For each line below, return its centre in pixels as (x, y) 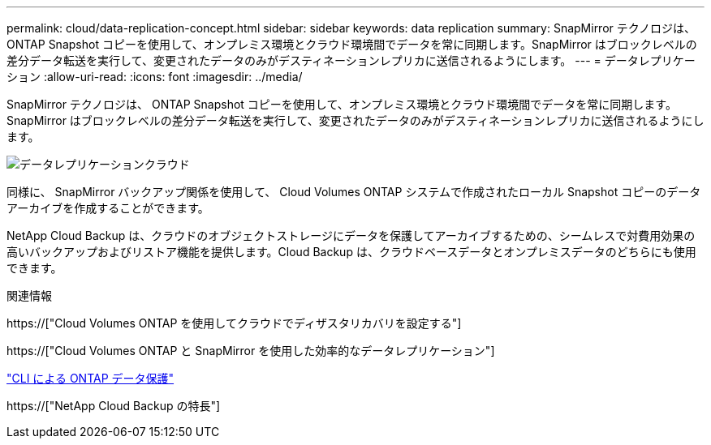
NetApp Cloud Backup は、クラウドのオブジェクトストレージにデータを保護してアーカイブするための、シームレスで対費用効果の (351, 235)
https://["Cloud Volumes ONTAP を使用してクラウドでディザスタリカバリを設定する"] (234, 323)
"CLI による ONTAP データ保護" (90, 378)
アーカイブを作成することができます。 (108, 208)
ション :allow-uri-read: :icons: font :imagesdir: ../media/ (155, 77)
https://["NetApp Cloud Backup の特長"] (114, 406)
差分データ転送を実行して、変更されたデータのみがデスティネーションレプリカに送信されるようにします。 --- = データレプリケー (351, 60)
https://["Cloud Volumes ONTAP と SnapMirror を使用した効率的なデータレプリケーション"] (251, 351)
